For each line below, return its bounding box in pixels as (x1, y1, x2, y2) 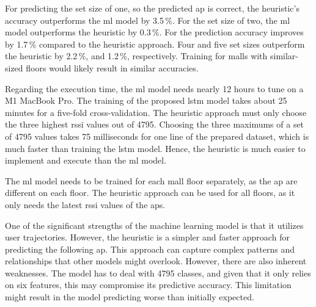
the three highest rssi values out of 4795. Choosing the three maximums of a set (5, 118, 304, 131)
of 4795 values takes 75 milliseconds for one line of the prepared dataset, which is (5, 129, 309, 142)
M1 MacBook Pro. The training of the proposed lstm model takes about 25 (5, 94, 287, 107)
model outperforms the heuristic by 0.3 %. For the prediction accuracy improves (5, 26, 304, 38)
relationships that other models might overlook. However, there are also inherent (5, 255, 307, 267)
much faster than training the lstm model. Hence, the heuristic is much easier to (5, 142, 306, 154)
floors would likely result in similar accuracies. (26, 61, 199, 74)
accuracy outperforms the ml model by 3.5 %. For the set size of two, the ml (5, 13, 290, 26)
